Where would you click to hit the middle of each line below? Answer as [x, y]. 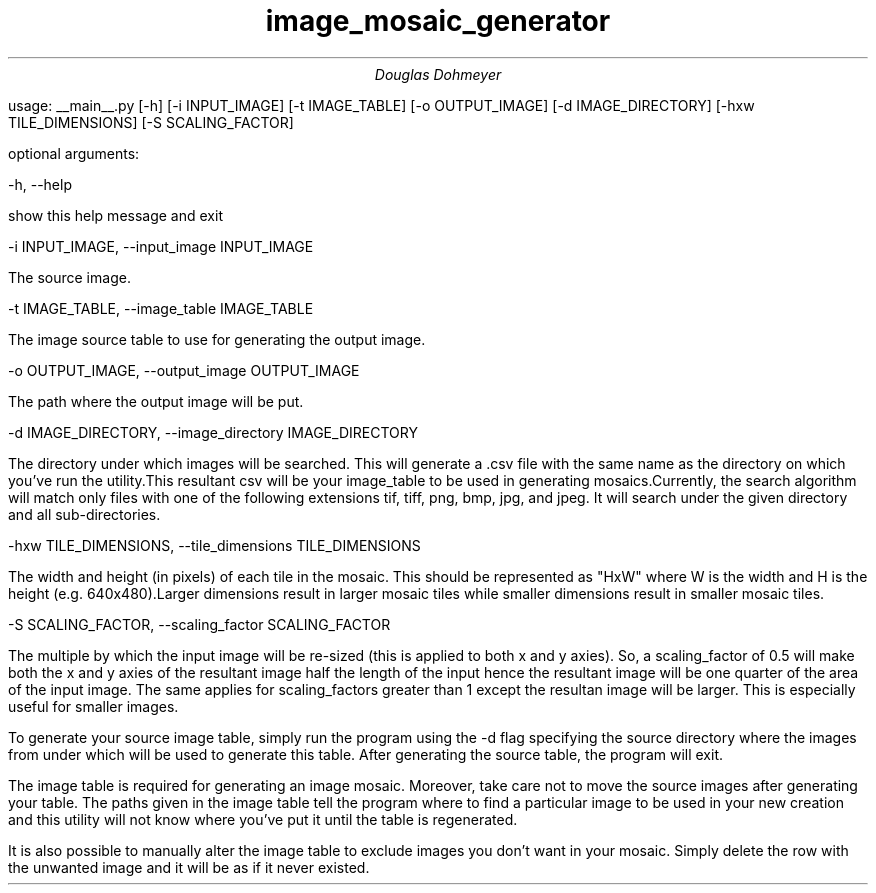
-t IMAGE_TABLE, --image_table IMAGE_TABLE [161, 308]
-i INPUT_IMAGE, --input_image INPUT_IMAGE [161, 246]
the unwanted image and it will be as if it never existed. [189, 867]
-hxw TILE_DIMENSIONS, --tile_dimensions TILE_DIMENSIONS [214, 545]
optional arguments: [74, 153]
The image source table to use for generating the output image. [217, 339]
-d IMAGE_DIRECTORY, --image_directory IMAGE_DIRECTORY [213, 432]
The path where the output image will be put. [156, 401]
